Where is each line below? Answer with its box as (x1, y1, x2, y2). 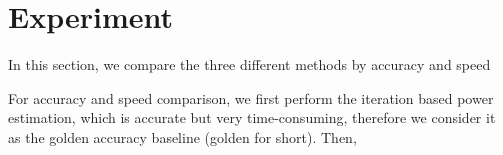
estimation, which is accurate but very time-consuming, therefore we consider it (8, 107, 496, 128)
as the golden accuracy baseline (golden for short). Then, (8, 126, 357, 147)
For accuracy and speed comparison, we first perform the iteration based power (8, 87, 494, 108)
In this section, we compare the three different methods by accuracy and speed (8, 54, 491, 75)
